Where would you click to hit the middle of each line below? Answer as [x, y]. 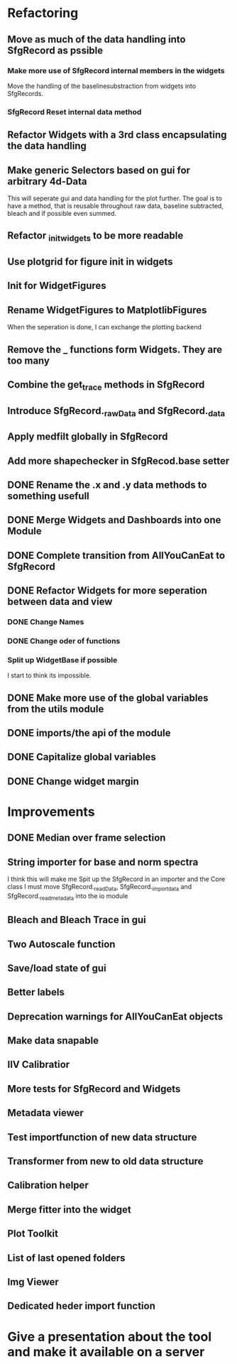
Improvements [51, 812]
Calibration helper [48, 1185]
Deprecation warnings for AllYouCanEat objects [115, 1016]
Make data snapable [53, 1041]
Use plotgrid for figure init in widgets [90, 262]
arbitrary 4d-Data [47, 181]
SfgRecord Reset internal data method [75, 111]
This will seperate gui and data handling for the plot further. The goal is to [115, 198]
